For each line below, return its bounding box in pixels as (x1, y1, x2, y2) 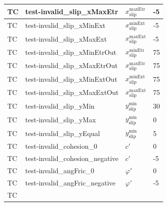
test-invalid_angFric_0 (25, 165, 94, 176)
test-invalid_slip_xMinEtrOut (25, 47, 117, 57)
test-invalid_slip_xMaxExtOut (25, 87, 119, 97)
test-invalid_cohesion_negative (25, 153, 119, 163)
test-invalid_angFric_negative (25, 178, 116, 188)
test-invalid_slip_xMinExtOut (25, 73, 118, 84)
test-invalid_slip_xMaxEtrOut (25, 60, 118, 70)
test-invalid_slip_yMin (25, 100, 95, 111)
